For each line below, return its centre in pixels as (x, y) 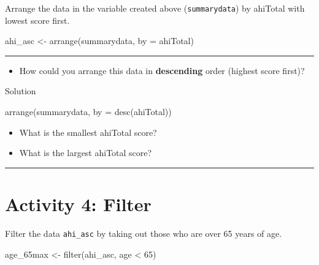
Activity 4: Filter (78, 204)
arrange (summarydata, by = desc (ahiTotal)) (88, 112)
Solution (21, 91)
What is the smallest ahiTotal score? (88, 132)
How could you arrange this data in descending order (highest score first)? (162, 70)
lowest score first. (37, 20)
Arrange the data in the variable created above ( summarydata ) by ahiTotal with (155, 8)
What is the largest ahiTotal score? (86, 153)
